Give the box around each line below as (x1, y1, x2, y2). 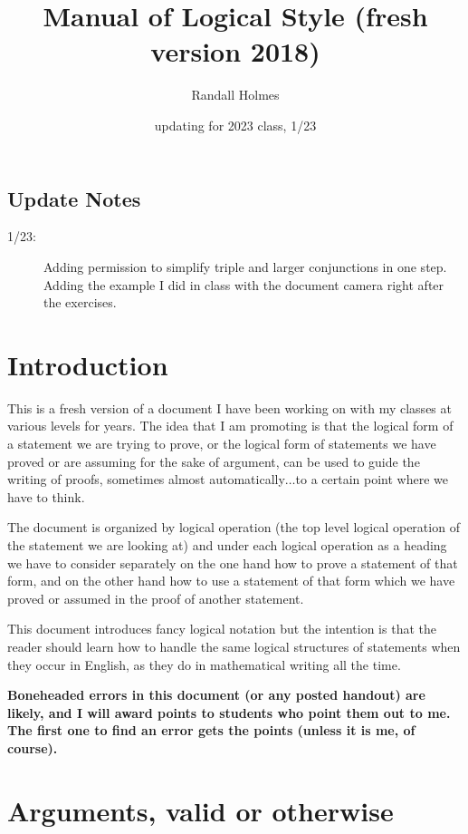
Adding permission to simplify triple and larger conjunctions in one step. (43, 257, 447, 276)
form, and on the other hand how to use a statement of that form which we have (7, 571, 455, 590)
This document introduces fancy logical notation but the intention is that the (7, 619, 436, 638)
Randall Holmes (191, 85, 280, 104)
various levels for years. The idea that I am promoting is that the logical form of (7, 416, 454, 435)
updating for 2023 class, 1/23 (154, 115, 317, 134)
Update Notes (7, 184, 141, 212)
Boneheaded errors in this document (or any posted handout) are (7, 685, 425, 704)
